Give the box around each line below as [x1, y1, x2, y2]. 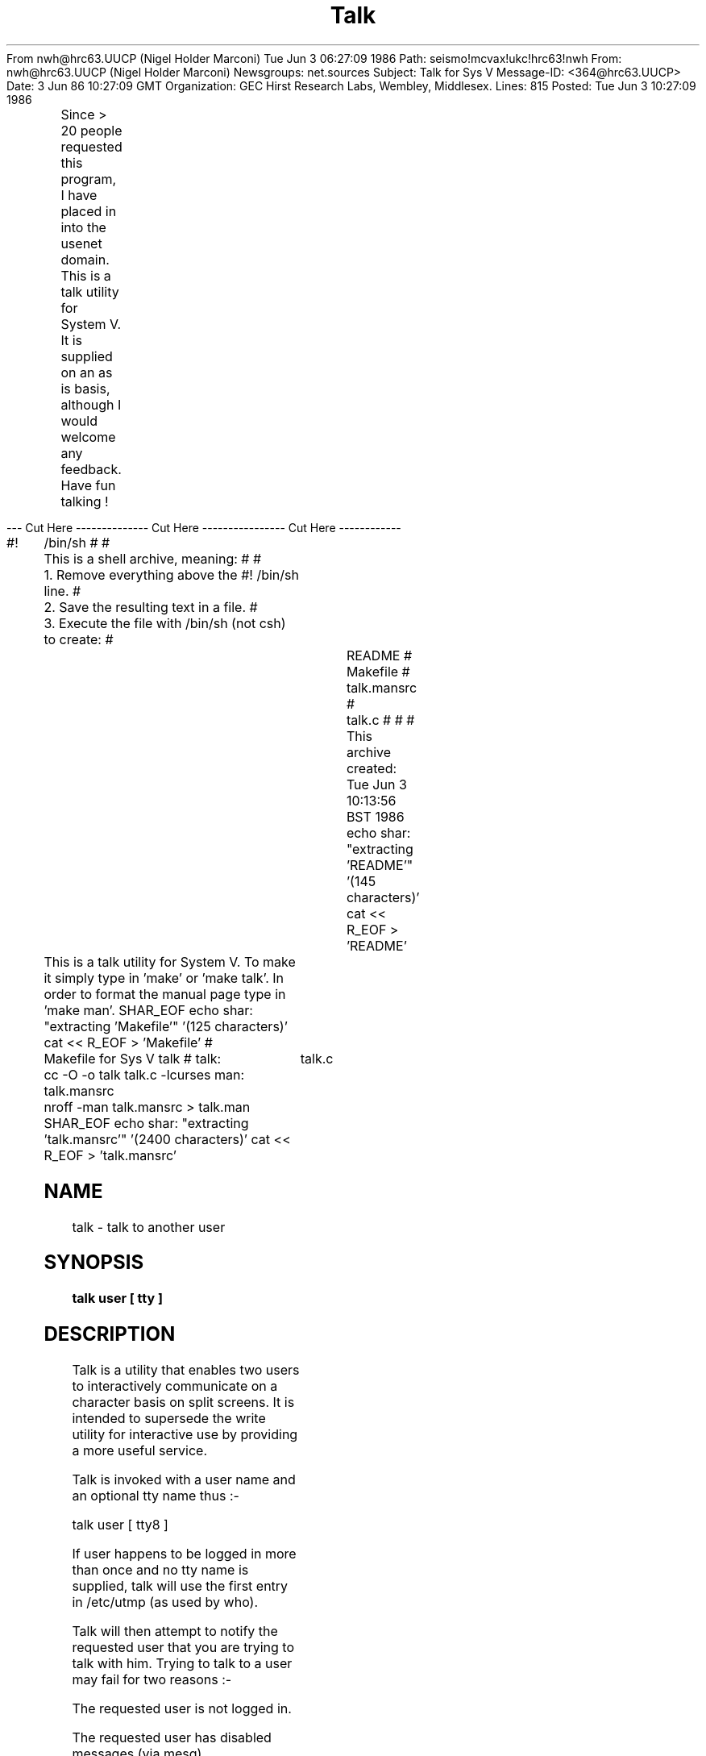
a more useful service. [72, 1442, 208, 1459]
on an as [60, 364, 113, 381]
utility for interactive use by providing [72, 1426, 298, 1443]
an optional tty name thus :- [72, 1488, 239, 1504]
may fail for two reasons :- [72, 1671, 232, 1688]
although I [60, 396, 122, 413]
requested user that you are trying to [72, 1639, 294, 1656]
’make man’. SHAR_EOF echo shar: [44, 1001, 253, 1018]
